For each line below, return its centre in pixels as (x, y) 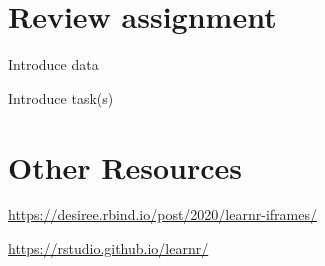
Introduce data (53, 64)
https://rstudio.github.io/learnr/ (108, 248)
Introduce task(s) (61, 97)
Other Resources (125, 166)
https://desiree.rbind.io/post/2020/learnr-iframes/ (162, 214)
